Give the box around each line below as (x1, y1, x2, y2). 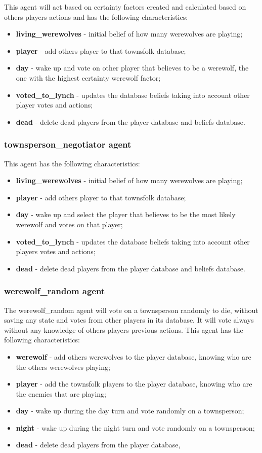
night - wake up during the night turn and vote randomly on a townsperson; (16, 422, 255, 433)
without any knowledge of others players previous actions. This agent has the (4, 324, 243, 335)
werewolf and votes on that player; (16, 219, 123, 229)
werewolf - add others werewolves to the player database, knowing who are (16, 351, 251, 362)
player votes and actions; (16, 99, 93, 110)
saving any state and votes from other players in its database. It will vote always (4, 315, 254, 325)
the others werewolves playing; (16, 361, 110, 372)
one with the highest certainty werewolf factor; (16, 72, 161, 83)
